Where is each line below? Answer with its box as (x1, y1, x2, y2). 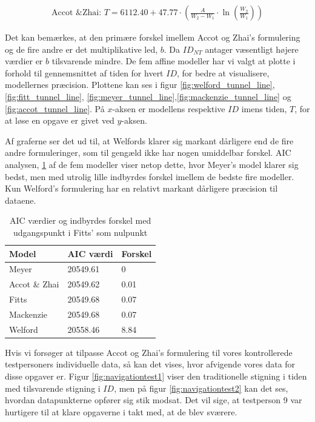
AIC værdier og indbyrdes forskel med (9, 214, 151, 227)
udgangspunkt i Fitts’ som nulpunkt (13, 226, 148, 238)
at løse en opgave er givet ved (5, 114, 114, 127)
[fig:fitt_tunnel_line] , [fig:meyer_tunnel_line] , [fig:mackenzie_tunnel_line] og (5, 90, 291, 102)
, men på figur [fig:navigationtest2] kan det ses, (114, 381, 288, 394)
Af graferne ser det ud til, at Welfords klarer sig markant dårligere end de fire (5, 134, 294, 147)
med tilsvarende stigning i (5, 381, 101, 394)
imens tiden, (241, 102, 287, 115)
